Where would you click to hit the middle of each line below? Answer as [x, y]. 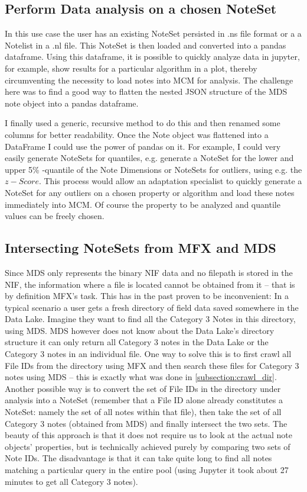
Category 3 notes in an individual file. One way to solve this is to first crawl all [148, 354]
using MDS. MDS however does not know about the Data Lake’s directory [140, 330]
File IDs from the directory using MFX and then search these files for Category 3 [152, 365]
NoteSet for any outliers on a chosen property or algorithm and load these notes [150, 192]
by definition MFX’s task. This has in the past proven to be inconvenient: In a [147, 296]
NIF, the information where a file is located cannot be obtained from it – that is [150, 284]
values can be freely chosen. [55, 216]
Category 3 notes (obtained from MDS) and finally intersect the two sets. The [146, 423]
